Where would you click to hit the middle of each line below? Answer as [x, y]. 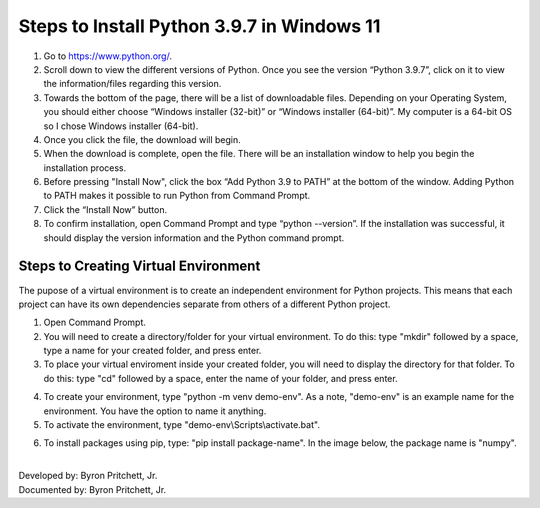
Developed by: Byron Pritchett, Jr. [88, 476]
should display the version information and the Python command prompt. [194, 237]
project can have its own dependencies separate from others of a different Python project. [204, 304]
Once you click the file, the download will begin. [142, 139]
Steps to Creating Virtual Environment [139, 266]
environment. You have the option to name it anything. [155, 411]
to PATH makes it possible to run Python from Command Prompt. [177, 196]
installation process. [85, 167]
